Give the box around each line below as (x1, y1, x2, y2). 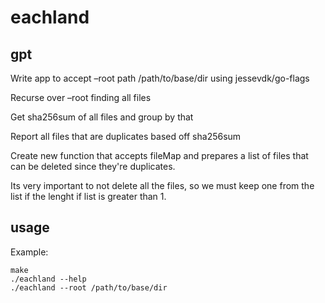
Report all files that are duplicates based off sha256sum (10, 131, 242, 142)
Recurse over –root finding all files (10, 92, 152, 103)
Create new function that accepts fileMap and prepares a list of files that (10, 150, 309, 161)
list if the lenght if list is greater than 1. (10, 191, 167, 202)
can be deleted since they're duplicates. (10, 161, 176, 172)
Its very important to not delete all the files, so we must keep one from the (10, 180, 315, 191)
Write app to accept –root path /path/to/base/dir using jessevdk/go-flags (10, 72, 310, 84)
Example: (10, 246, 49, 258)
